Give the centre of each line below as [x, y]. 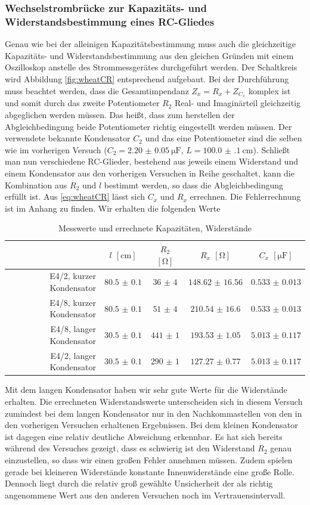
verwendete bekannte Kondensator [68, 138]
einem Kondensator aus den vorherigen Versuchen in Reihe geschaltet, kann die [150, 173]
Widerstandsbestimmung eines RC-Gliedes [110, 21]
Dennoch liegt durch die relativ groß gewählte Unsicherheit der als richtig [139, 483]
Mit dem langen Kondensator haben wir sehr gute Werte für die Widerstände [146, 390]
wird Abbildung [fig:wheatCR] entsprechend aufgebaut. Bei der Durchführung [147, 78]
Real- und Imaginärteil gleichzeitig [238, 103]
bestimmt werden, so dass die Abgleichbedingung [194, 185]
